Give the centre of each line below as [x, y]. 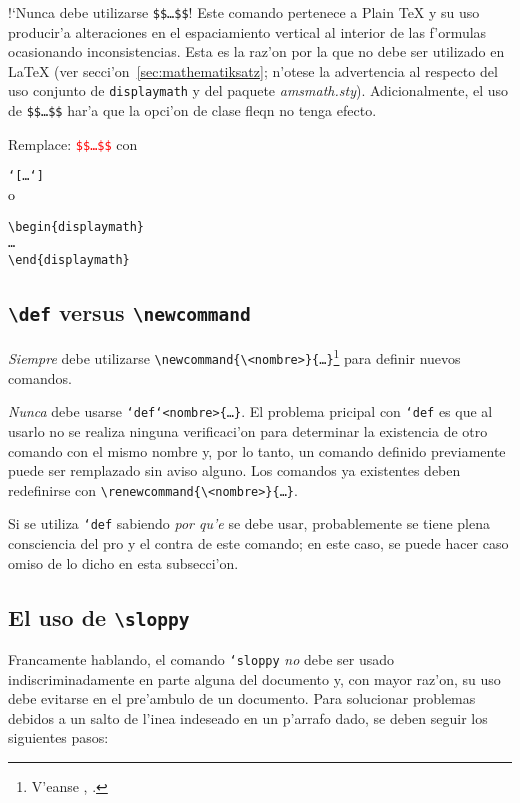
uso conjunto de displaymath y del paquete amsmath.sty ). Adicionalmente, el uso [258, 90]
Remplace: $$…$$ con [73, 143]
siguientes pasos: [58, 737]
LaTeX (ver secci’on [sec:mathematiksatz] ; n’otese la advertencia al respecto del [253, 70]
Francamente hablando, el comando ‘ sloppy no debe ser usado [201, 659]
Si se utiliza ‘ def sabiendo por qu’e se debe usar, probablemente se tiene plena [249, 523]
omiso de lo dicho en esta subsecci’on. [123, 562]
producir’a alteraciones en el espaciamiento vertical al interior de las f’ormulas [247, 31]
